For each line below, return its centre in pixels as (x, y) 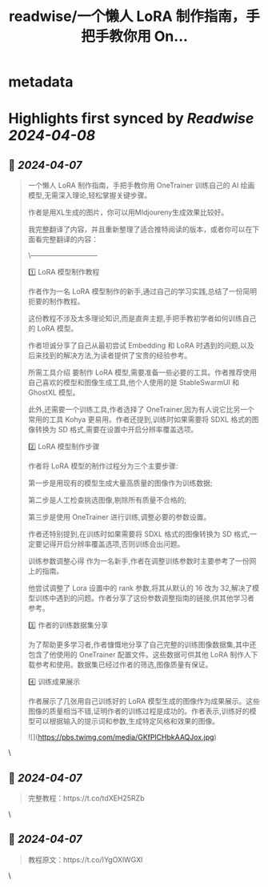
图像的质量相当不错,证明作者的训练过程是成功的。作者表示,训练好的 (138, 711)
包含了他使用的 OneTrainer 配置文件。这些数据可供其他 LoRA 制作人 (140, 655)
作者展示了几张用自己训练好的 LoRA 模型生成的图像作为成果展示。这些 (144, 701)
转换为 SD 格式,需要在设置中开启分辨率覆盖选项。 (116, 430)
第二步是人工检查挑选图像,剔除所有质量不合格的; (107, 500)
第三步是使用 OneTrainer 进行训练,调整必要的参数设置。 (119, 517)
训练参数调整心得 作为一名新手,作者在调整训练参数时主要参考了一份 (138, 561)
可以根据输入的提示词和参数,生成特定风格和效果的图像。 (127, 721)
